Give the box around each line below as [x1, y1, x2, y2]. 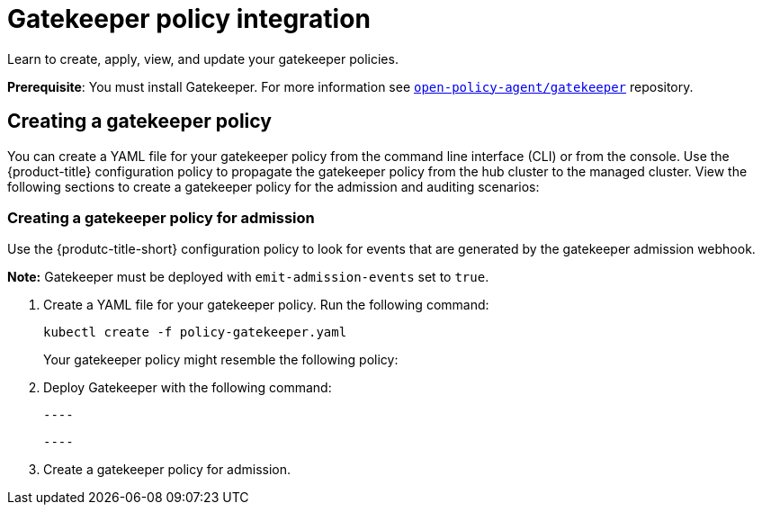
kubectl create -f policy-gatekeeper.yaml [43, 325, 347, 340]
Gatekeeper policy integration [7, 4, 371, 34]
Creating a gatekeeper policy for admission [7, 208, 315, 227]
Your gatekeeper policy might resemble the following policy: [43, 352, 399, 368]
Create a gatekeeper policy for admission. [43, 462, 291, 478]
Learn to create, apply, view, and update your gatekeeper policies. [7, 50, 399, 67]
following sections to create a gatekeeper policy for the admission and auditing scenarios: [7, 178, 540, 194]
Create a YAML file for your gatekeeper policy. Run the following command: [43, 297, 489, 313]
